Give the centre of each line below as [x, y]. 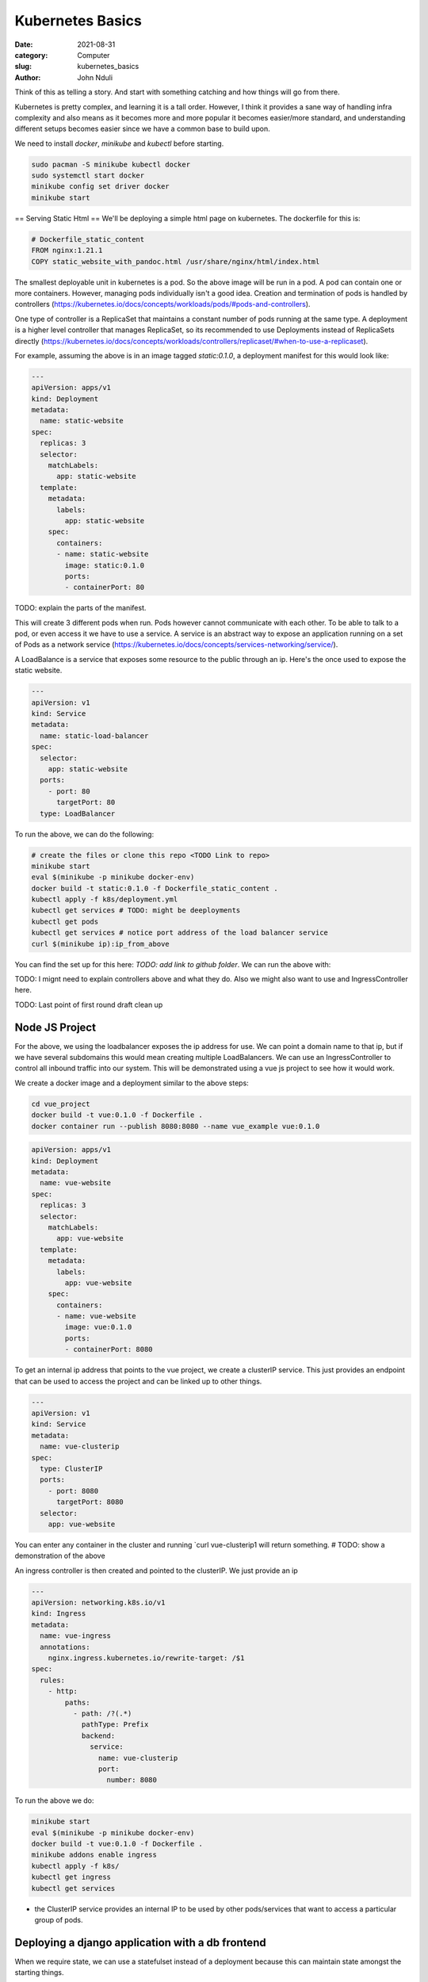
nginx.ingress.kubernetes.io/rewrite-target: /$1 [146, 1658]
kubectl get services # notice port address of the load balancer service [180, 933]
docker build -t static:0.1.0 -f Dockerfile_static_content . [155, 888]
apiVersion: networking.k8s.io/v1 [98, 1603]
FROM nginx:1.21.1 [67, 251]
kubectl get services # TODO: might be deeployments [136, 911]
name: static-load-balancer [94, 736]
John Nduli [95, 77]
